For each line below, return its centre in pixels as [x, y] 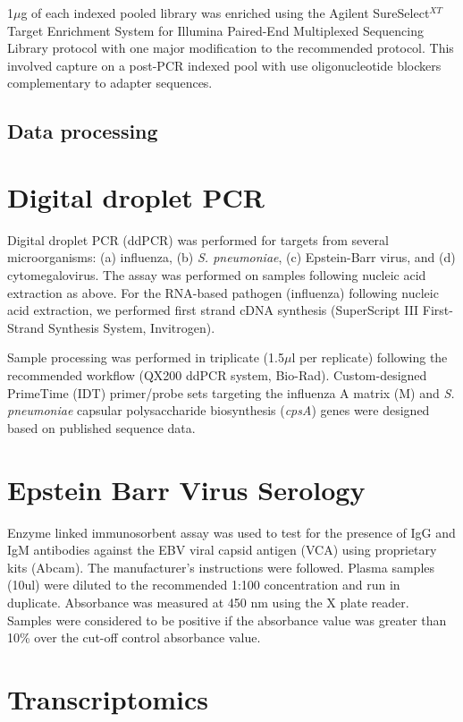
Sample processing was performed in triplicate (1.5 [146, 357]
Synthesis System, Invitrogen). [131, 327]
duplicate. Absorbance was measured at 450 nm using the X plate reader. [208, 602]
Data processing [83, 131]
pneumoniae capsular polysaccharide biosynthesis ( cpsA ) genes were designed [219, 410]
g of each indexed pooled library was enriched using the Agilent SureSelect [225, 13]
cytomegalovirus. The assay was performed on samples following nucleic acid [217, 275]
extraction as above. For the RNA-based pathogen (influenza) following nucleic [223, 292]
